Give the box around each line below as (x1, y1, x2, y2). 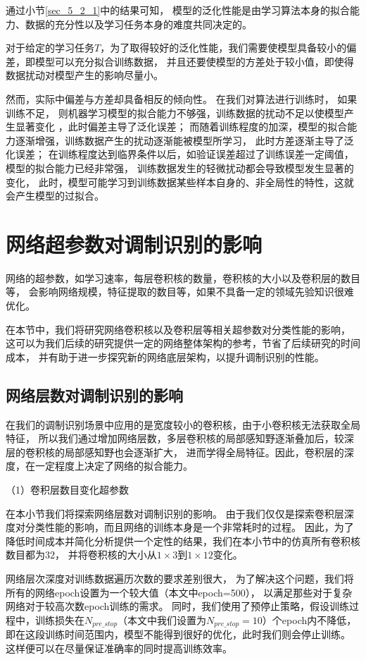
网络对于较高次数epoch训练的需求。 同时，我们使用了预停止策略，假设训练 (6, 599, 350, 613)
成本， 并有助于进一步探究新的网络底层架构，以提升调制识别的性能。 (6, 349, 324, 364)
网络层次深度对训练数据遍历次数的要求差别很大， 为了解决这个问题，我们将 (6, 570, 354, 585)
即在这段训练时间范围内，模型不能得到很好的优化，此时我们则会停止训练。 (6, 627, 351, 642)
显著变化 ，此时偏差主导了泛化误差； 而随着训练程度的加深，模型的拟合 (15, 119, 348, 134)
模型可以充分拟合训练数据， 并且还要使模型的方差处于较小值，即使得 (34, 54, 354, 68)
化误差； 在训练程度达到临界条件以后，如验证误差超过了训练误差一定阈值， (6, 147, 354, 161)
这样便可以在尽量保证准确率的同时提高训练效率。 (6, 640, 232, 655)
